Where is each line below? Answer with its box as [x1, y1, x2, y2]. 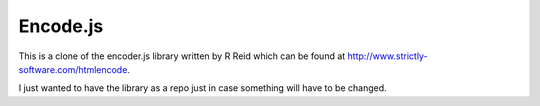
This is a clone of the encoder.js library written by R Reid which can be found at [18, 50, 346, 62]
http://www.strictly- [347, 50, 429, 62]
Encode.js [18, 15, 104, 37]
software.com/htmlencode [18, 63, 128, 75]
